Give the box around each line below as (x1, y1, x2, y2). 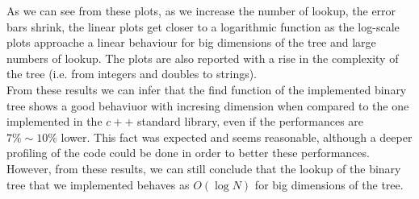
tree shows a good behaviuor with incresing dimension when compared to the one (6, 97, 409, 114)
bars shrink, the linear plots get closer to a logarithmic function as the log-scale (6, 18, 400, 35)
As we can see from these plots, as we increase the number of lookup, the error (6, 2, 396, 19)
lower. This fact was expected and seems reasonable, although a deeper (61, 128, 413, 145)
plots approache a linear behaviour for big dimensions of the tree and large (6, 34, 376, 51)
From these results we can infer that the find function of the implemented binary (6, 81, 407, 97)
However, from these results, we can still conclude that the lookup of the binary (6, 160, 401, 176)
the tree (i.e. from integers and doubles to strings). (6, 65, 258, 82)
